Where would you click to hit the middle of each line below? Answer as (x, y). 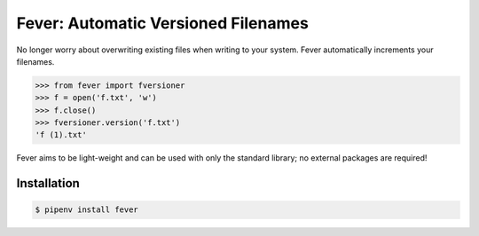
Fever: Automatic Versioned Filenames (163, 23)
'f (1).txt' (61, 135)
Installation (48, 183)
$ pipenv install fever (87, 210)
